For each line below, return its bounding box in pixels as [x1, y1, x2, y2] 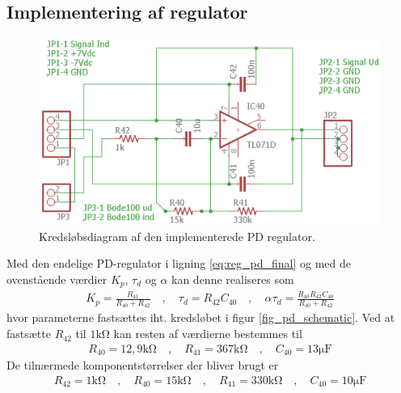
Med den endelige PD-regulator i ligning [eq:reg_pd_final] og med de [6, 255, 352, 272]
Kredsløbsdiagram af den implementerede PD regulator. [39, 227, 315, 244]
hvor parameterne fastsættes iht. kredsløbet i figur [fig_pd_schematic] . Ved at [6, 309, 395, 326]
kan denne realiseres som [171, 271, 294, 288]
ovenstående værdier [6, 271, 108, 288]
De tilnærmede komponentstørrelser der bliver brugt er [6, 357, 279, 374]
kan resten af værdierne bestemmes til [113, 325, 302, 342]
